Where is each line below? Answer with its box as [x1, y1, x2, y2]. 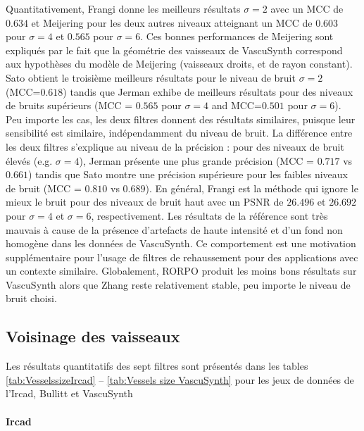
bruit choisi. [6, 291, 57, 306]
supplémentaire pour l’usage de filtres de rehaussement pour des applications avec [6, 249, 358, 264]
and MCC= [211, 98, 262, 113]
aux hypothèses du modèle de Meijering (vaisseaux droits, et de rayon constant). [6, 56, 353, 71]
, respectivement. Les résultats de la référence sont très [91, 208, 328, 223]
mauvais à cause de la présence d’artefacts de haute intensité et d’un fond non [6, 222, 343, 237]
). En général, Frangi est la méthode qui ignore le [145, 180, 358, 195]
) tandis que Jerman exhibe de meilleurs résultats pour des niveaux [63, 84, 353, 99]
